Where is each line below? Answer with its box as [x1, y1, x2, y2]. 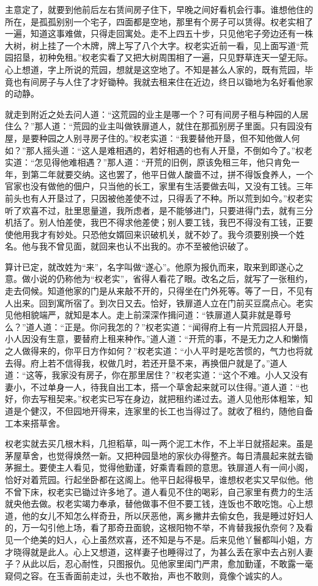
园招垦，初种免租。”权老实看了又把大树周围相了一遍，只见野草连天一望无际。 [5, 51, 313, 64]
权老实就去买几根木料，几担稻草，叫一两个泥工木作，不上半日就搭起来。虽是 [5, 437, 313, 450]
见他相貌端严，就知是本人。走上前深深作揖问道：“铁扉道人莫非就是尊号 [5, 308, 292, 321]
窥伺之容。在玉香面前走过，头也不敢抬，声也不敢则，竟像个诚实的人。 [5, 569, 287, 582]
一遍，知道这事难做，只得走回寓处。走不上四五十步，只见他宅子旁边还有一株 [5, 27, 313, 40]
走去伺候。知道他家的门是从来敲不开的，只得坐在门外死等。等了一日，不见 [5, 284, 305, 297]
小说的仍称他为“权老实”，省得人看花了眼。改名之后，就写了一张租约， [30, 272, 313, 285]
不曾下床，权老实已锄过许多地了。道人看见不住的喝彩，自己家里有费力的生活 [5, 485, 313, 498]
